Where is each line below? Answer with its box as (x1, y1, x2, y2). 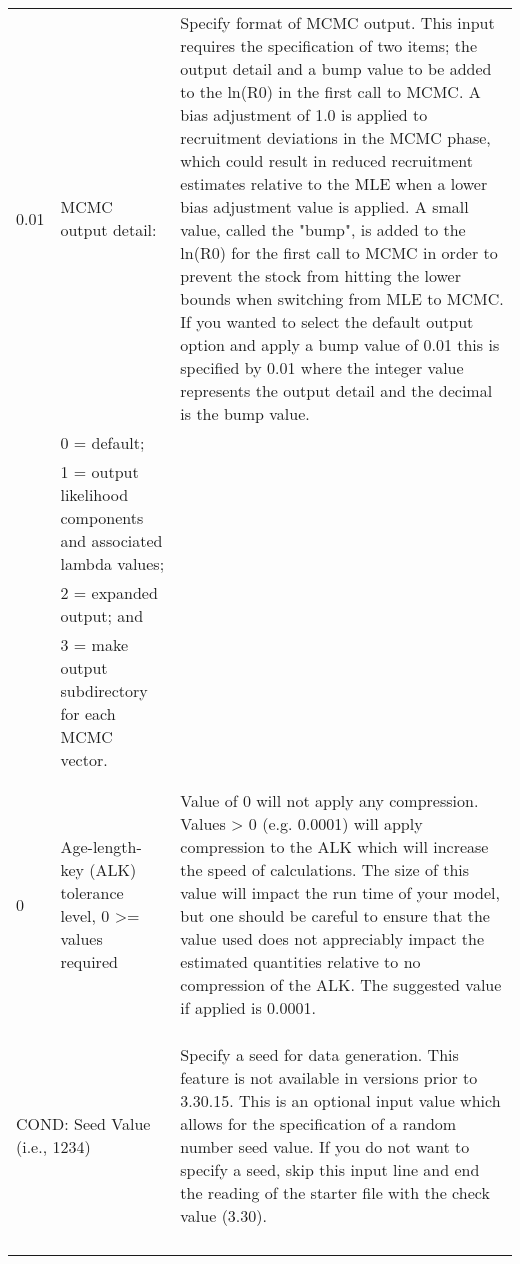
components (60, 506, 144, 529)
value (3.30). (180, 1204, 267, 1227)
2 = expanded (60, 581, 158, 604)
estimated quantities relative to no (180, 950, 421, 973)
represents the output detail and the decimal (180, 379, 493, 402)
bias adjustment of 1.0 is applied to (180, 103, 428, 126)
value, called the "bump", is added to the (180, 218, 466, 241)
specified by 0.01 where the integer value (180, 356, 464, 379)
